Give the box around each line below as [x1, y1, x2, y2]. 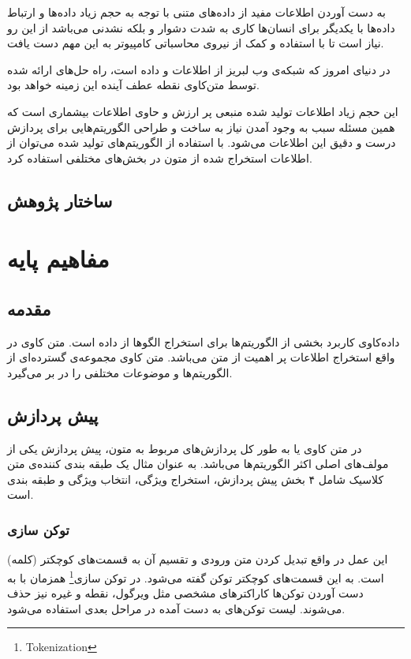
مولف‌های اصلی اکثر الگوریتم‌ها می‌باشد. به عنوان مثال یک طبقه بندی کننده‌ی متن [7, 455, 389, 472]
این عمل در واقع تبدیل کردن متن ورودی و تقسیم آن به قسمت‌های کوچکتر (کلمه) [7, 551, 388, 567]
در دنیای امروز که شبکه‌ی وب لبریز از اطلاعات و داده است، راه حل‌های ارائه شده [7, 61, 390, 77]
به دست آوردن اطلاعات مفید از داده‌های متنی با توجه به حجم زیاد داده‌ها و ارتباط [7, 4, 386, 20]
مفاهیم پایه [7, 242, 110, 275]
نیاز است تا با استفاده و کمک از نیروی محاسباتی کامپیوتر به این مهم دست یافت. [7, 35, 384, 51]
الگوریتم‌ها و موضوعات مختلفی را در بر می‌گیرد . [7, 364, 233, 380]
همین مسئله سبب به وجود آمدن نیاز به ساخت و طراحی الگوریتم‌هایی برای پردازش [7, 118, 395, 135]
